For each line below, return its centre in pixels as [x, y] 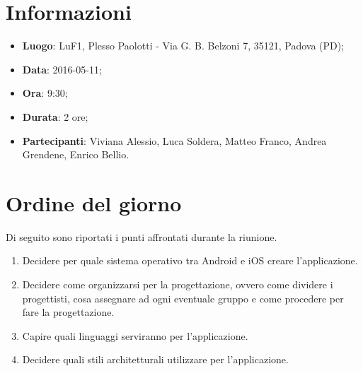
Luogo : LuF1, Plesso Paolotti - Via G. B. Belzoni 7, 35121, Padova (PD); [183, 46]
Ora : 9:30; [45, 93]
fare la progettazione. [68, 312]
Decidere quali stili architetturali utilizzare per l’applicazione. [155, 359]
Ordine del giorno [94, 202]
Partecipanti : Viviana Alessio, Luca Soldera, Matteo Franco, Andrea [174, 140]
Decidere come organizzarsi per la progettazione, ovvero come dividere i [178, 284]
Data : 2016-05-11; [62, 69]
